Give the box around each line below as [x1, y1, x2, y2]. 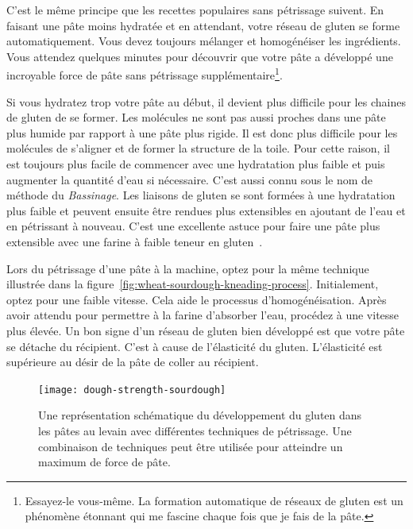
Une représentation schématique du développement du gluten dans [38, 407, 362, 423]
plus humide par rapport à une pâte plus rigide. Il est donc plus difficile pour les [6, 124, 398, 141]
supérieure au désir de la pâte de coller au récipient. [6, 353, 259, 370]
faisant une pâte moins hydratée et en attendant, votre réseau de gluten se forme [6, 17, 400, 33]
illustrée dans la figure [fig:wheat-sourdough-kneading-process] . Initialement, [6, 276, 379, 292]
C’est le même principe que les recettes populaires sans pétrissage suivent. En [6, 2, 384, 17]
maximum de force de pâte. [38, 454, 171, 470]
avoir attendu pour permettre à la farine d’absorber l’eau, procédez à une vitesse [6, 307, 399, 323]
